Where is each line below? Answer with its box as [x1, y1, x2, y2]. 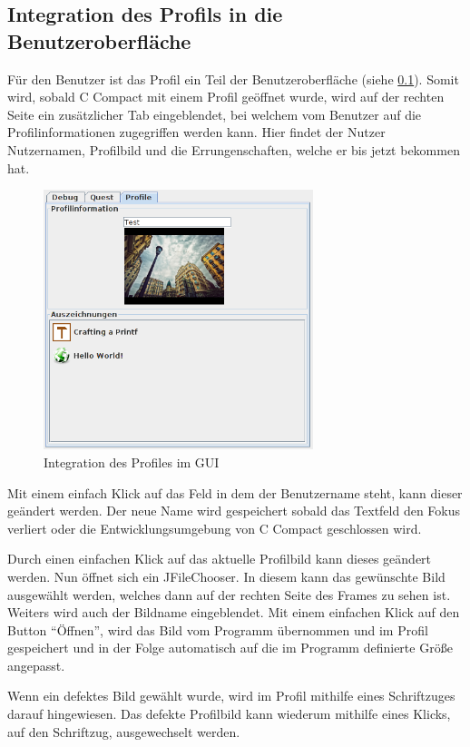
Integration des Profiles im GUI [44, 452, 220, 471]
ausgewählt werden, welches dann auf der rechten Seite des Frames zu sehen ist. [7, 585, 451, 604]
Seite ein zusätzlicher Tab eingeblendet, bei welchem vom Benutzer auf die [7, 104, 422, 123]
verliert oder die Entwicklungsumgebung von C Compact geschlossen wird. [7, 518, 422, 537]
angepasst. [7, 655, 65, 674]
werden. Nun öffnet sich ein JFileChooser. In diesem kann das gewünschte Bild [7, 566, 446, 585]
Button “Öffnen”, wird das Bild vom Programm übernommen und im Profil [7, 620, 428, 639]
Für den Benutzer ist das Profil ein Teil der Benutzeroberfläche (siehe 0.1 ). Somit [7, 69, 459, 88]
